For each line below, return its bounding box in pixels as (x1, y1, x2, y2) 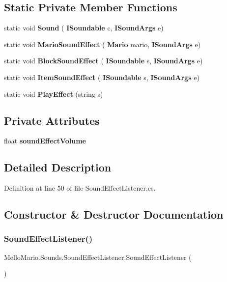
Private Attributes (4, 113, 100, 128)
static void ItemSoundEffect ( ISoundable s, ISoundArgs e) (4, 72, 199, 82)
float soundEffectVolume (4, 136, 86, 146)
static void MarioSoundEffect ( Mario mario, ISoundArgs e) (4, 39, 201, 49)
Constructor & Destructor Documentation (4, 207, 224, 222)
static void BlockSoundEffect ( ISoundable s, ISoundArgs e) (4, 56, 203, 66)
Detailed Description (4, 160, 112, 175)
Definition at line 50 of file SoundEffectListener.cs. (4, 183, 156, 193)
